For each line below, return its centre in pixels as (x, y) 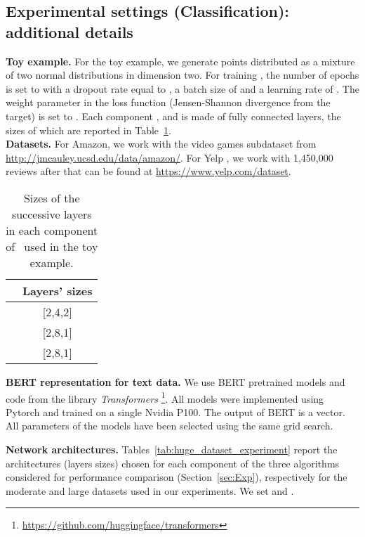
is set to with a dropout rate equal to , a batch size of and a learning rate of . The (182, 88)
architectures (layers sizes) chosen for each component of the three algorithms (173, 463)
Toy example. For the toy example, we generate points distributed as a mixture (180, 61)
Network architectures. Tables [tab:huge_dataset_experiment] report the (172, 449)
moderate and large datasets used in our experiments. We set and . (150, 490)
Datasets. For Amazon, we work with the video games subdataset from (161, 144)
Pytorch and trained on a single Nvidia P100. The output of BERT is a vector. (175, 412)
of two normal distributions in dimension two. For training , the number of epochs (182, 75)
